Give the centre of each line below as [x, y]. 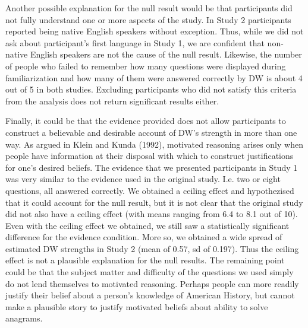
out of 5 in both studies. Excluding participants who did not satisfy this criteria [151, 89]
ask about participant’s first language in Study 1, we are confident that [135, 42]
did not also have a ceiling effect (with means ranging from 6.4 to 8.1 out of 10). [152, 214]
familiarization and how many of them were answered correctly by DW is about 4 [154, 77]
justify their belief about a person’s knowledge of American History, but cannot [150, 295]
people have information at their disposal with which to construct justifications [150, 156]
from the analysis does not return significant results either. [112, 101]
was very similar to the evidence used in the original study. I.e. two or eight [143, 179]
